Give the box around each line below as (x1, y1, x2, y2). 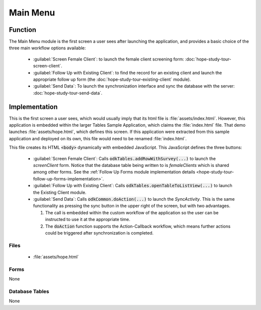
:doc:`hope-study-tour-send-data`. (33, 90, 102, 96)
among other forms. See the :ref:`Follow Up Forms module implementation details (33, 169, 195, 175)
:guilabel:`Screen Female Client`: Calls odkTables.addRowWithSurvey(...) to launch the (33, 155, 216, 162)
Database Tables (9, 288, 49, 295)
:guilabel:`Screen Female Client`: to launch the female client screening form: (33, 56, 184, 62)
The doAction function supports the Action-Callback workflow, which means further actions (45, 223, 231, 229)
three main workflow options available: (9, 45, 86, 51)
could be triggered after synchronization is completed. (45, 230, 154, 236)
